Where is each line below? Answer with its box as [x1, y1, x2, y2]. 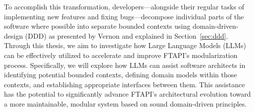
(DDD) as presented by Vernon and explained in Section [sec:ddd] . [25, 30, 228, 41]
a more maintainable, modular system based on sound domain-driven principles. [4, 98, 247, 109]
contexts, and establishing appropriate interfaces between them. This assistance [4, 79, 245, 89]
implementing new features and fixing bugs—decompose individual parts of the [4, 11, 244, 21]
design [4, 30, 23, 41]
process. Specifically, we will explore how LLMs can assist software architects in [4, 59, 246, 70]
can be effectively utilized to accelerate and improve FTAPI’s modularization [4, 50, 238, 60]
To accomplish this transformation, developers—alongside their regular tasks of [4, 1, 244, 11]
